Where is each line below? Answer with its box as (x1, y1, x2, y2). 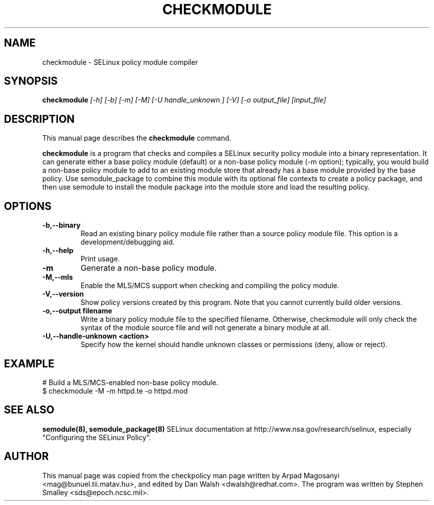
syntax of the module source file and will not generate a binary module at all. (80, 323, 330, 332)
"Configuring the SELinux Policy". (42, 433, 151, 442)
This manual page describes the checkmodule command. (42, 134, 231, 143)
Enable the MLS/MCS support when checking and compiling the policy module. (80, 281, 339, 290)
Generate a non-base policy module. (80, 263, 217, 273)
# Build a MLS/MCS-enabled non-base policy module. (42, 378, 218, 387)
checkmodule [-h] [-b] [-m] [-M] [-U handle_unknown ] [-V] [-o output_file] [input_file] (42, 96, 326, 104)
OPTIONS (4, 200, 52, 212)
